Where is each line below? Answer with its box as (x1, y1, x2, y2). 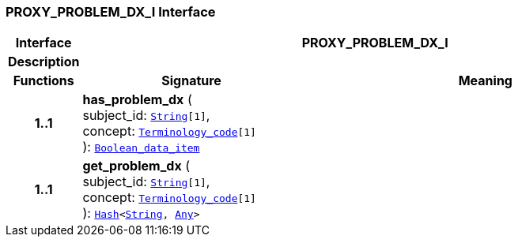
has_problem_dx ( (82, 92, 192, 108)
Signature (161, 73, 221, 89)
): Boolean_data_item (82, 139, 200, 155)
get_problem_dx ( (82, 158, 190, 174)
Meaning (458, 73, 512, 89)
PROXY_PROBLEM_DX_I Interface (6, 4, 216, 20)
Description (8, 54, 80, 70)
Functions (13, 73, 74, 89)
